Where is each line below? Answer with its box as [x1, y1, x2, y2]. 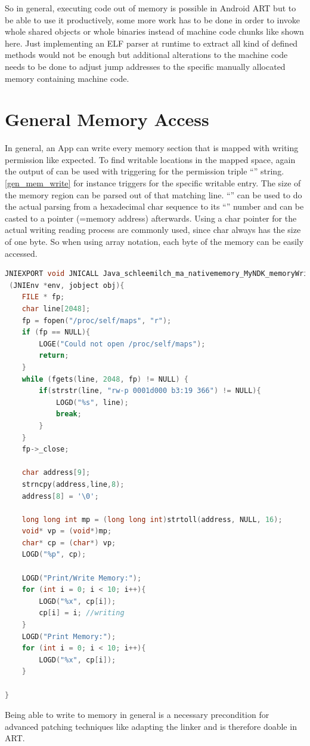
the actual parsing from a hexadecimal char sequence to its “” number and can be [5, 200, 304, 213]
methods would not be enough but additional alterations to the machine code [5, 48, 288, 61]
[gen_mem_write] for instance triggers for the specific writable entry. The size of [5, 177, 301, 189]
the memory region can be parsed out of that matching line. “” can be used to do [5, 188, 302, 201]
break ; [55, 410, 82, 419]
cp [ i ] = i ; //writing [39, 609, 125, 618]
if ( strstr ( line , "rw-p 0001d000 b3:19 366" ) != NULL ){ [39, 386, 261, 395]
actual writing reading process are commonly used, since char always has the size [5, 223, 301, 236]
